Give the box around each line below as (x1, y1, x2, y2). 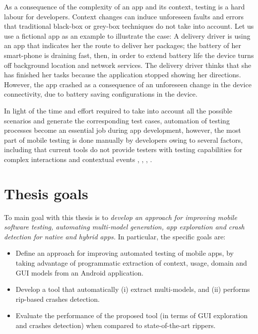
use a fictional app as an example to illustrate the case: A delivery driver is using (4, 30, 251, 41)
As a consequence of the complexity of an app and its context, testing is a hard (4, 1, 245, 11)
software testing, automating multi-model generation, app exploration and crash (4, 222, 245, 232)
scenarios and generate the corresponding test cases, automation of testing (4, 115, 230, 125)
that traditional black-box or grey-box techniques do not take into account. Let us (4, 21, 254, 31)
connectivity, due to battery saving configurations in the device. (4, 89, 197, 99)
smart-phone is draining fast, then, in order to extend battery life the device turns (4, 50, 254, 60)
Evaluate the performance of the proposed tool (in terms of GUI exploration (15, 310, 248, 321)
